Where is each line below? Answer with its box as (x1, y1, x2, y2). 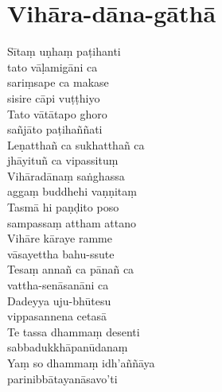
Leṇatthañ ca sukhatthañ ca (7, 136, 145, 153)
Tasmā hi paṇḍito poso (7, 199, 119, 215)
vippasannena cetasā (7, 308, 107, 324)
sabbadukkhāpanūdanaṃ (7, 339, 128, 355)
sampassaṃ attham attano (7, 214, 136, 231)
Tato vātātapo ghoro (7, 105, 107, 122)
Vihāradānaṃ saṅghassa (7, 167, 125, 184)
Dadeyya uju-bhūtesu (7, 292, 111, 309)
